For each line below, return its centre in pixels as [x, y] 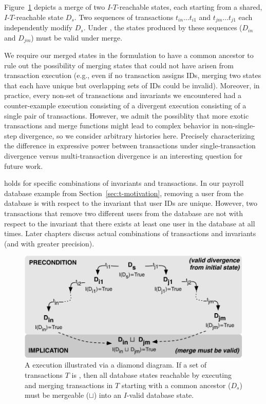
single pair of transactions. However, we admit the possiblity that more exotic [127, 115]
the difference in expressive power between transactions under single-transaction [130, 146]
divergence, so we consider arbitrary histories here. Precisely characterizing [137, 135]
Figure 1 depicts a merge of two [55, 7]
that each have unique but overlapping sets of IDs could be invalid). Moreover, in [132, 85]
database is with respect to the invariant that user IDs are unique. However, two [131, 203]
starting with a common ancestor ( [176, 385]
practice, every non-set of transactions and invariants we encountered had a [123, 95]
